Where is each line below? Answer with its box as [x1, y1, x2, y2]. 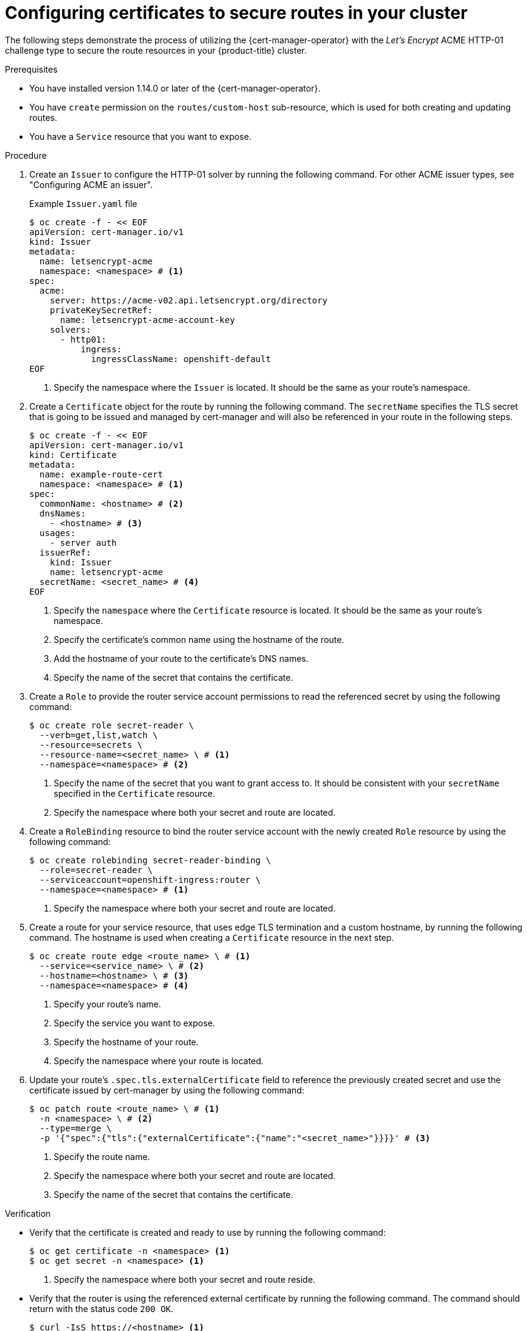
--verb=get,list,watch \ [39, 730, 158, 740]
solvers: [49, 324, 91, 335]
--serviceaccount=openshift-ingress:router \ [39, 874, 261, 885]
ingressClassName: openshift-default [91, 354, 271, 364]
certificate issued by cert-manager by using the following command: [29, 1084, 304, 1095]
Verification [5, 1208, 51, 1219]
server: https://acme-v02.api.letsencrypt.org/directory [49, 295, 328, 305]
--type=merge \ [39, 1123, 112, 1133]
